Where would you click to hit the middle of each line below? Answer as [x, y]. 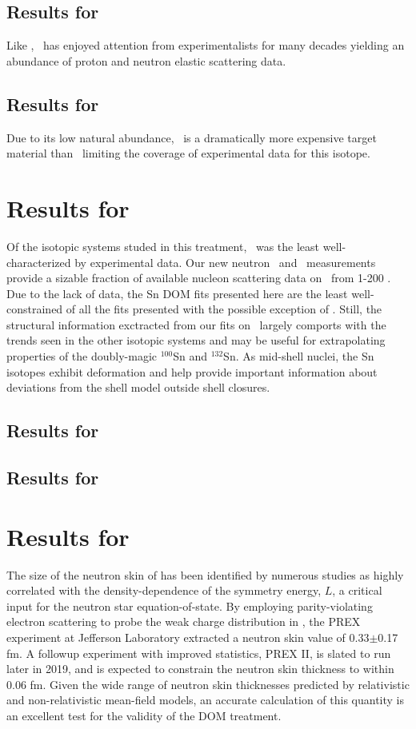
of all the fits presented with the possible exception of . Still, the [224, 309]
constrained [35, 309]
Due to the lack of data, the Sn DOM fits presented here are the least [177, 293]
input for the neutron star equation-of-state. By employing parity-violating [190, 606]
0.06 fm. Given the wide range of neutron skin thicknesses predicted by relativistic [208, 684]
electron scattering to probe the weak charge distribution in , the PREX [184, 621]
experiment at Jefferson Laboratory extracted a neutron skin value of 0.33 [188, 637]
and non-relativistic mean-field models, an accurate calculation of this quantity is [206, 700]
